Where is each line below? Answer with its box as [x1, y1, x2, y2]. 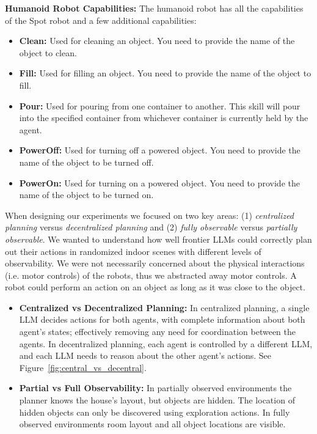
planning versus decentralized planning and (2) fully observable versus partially [5, 221, 297, 234]
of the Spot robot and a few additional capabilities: [5, 13, 197, 26]
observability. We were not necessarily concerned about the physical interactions [5, 257, 305, 270]
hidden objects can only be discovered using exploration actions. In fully [19, 405, 290, 418]
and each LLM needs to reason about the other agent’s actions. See [19, 349, 271, 362]
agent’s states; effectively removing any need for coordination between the [19, 325, 296, 338]
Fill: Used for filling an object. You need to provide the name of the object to [19, 67, 312, 79]
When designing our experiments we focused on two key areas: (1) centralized [5, 208, 294, 221]
